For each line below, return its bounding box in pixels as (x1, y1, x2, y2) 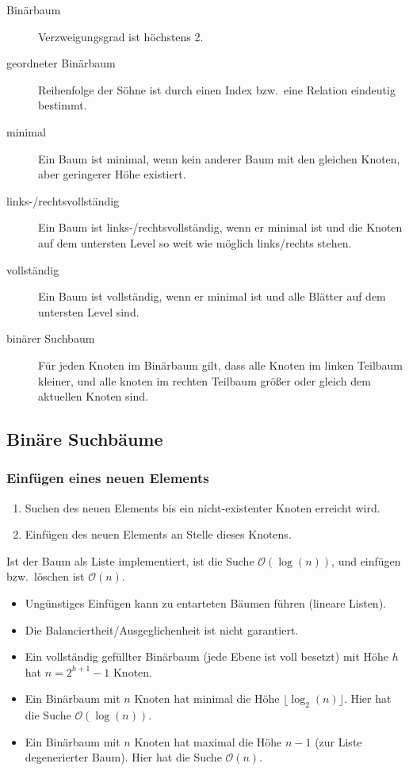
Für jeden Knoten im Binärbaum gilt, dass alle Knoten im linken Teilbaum (38, 356, 403, 373)
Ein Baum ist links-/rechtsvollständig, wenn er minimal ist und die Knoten (38, 219, 403, 236)
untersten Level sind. (38, 303, 140, 320)
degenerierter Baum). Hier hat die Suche (25, 749, 222, 765)
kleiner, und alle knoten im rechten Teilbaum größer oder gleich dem (38, 372, 371, 389)
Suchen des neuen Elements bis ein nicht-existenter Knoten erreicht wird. (25, 499, 380, 516)
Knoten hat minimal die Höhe (134, 690, 280, 707)
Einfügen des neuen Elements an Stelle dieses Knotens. (25, 526, 292, 543)
